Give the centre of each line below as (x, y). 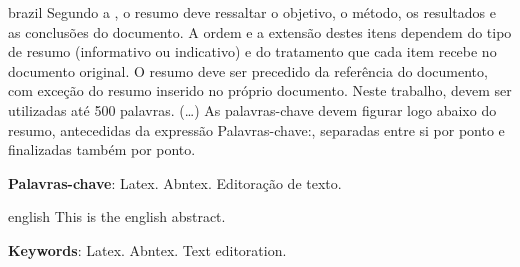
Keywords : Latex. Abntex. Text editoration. (147, 249)
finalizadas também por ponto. (102, 149)
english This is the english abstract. (117, 216)
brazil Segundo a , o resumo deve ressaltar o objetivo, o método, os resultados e (252, 12)
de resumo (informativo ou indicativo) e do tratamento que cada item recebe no (252, 51)
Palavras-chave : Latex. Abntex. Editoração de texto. (175, 182)
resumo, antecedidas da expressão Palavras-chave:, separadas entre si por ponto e (256, 129)
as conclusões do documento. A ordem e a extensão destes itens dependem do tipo (260, 31)
